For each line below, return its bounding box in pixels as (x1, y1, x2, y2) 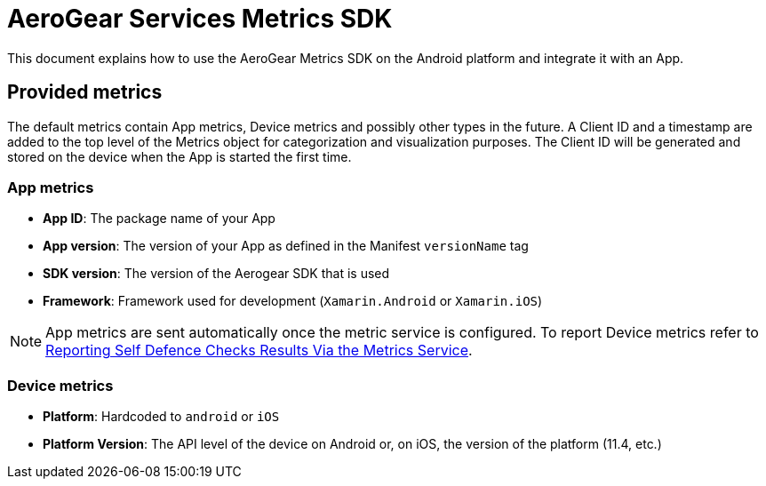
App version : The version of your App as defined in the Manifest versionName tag (43, 238, 529, 254)
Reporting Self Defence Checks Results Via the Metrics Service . (45, 341, 473, 360)
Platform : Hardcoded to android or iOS (43, 409, 280, 425)
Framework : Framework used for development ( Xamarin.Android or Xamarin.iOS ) (43, 293, 543, 309)
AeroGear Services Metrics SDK (7, 4, 393, 34)
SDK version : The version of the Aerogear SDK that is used (43, 266, 390, 282)
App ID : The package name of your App (43, 211, 275, 227)
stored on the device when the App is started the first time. (7, 148, 352, 164)
